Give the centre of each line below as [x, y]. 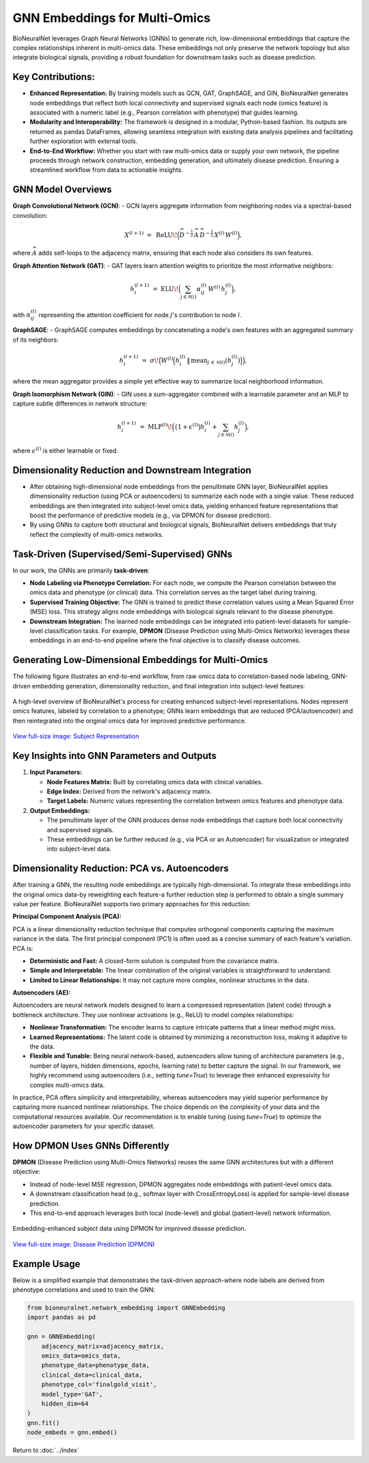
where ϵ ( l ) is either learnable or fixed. [66, 450]
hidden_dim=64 [65, 1404]
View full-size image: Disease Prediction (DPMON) [84, 1244]
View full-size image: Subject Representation [76, 736]
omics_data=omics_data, [81, 1356]
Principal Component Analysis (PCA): [67, 916]
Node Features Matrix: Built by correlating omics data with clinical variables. [155, 781]
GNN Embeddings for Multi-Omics [112, 18]
